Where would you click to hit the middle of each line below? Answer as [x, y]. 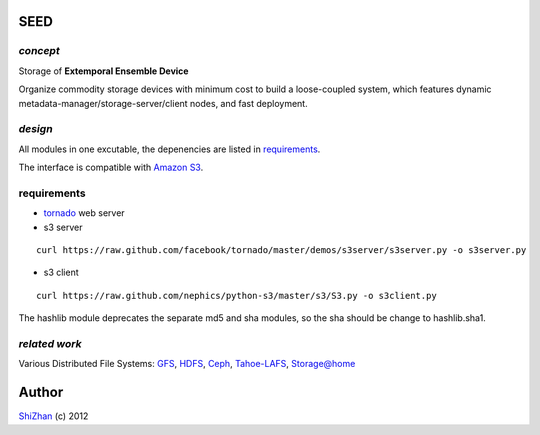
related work [50, 343]
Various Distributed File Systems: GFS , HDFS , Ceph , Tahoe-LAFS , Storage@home [187, 364]
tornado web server [84, 213]
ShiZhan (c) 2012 [53, 416]
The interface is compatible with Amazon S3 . [111, 167]
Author [41, 392]
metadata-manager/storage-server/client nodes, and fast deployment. [163, 103]
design [36, 129]
